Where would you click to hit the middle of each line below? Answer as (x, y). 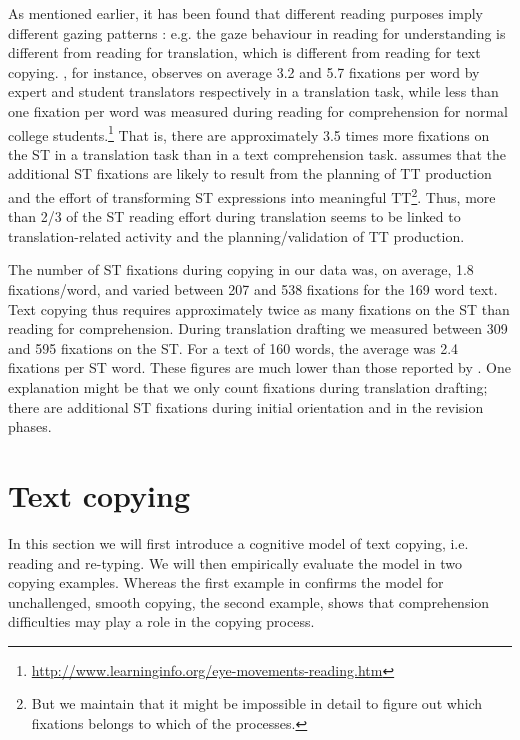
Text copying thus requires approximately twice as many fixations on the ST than (259, 308)
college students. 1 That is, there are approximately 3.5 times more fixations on (249, 133)
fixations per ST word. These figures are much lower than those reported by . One (260, 367)
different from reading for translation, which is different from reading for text (244, 52)
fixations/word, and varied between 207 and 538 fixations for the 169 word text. (253, 289)
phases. (30, 426)
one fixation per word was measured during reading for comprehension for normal (258, 110)
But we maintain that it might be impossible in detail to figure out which (257, 703)
